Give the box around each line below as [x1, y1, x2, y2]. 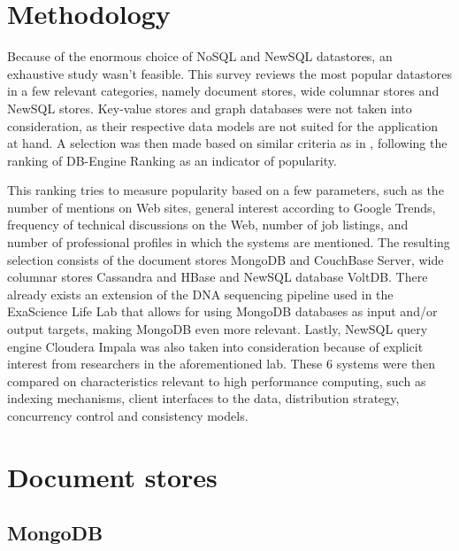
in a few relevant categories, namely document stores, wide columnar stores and [7, 81, 440, 100]
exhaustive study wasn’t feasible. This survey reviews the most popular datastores [7, 64, 452, 82]
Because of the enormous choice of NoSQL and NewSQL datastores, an [7, 47, 393, 66]
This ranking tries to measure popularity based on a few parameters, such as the [7, 181, 444, 199]
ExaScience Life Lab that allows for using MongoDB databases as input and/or [7, 302, 438, 321]
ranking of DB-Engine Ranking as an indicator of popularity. [7, 151, 337, 169]
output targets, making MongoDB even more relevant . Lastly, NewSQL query [7, 320, 428, 338]
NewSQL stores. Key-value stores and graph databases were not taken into [7, 98, 412, 117]
